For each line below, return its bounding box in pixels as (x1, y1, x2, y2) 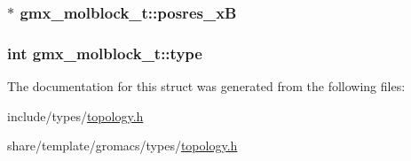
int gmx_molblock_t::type (7, 42, 202, 64)
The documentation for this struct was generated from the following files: (7, 77, 406, 96)
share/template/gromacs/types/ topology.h (7, 136, 238, 155)
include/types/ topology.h (7, 106, 144, 125)
